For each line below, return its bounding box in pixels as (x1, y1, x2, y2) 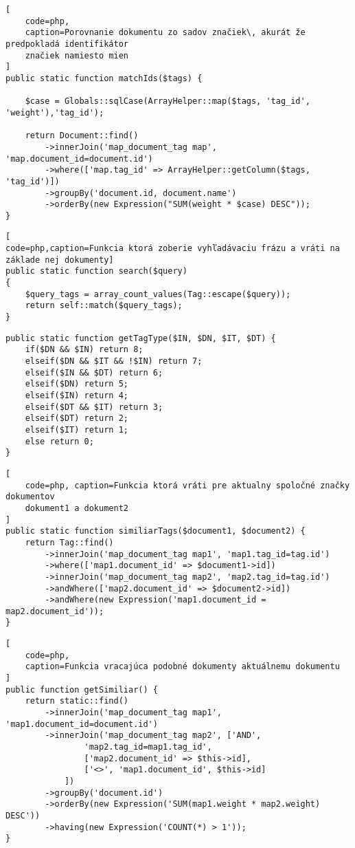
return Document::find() (25, 131, 139, 141)
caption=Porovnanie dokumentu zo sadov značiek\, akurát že (25, 28, 306, 38)
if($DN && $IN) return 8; (25, 345, 144, 355)
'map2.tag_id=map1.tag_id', (84, 742, 212, 752)
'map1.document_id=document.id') (5, 719, 158, 729)
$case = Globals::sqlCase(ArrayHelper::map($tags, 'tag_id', (25, 96, 310, 107)
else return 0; (25, 436, 94, 446)
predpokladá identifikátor (5, 39, 128, 49)
